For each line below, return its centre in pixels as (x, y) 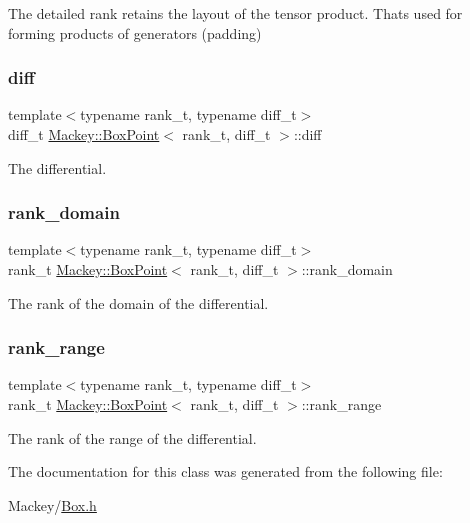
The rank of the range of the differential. (132, 437)
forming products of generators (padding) (135, 32)
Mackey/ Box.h (52, 504)
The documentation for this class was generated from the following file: (225, 471)
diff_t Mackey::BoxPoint (84, 134)
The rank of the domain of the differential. (138, 302)
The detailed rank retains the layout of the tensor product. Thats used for (235, 13)
